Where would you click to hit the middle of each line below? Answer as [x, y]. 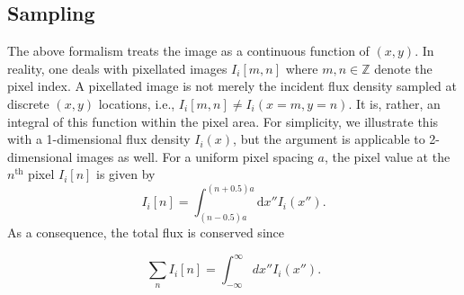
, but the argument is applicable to [329, 139]
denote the [403, 68]
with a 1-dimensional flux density [99, 139]
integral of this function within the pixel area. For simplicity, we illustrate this [223, 121]
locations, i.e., [137, 103]
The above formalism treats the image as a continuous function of [188, 51]
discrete [28, 103]
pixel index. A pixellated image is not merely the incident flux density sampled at [232, 86]
